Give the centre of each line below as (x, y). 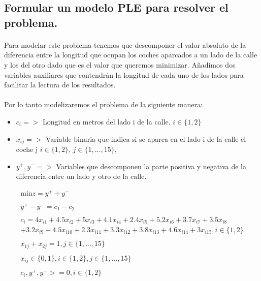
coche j (27, 149)
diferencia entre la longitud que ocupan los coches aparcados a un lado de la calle (131, 55)
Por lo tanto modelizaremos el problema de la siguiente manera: (103, 104)
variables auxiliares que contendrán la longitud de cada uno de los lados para (124, 74)
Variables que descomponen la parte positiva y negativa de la (151, 166)
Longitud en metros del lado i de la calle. (107, 121)
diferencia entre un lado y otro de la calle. (81, 176)
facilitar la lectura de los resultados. (60, 85)
